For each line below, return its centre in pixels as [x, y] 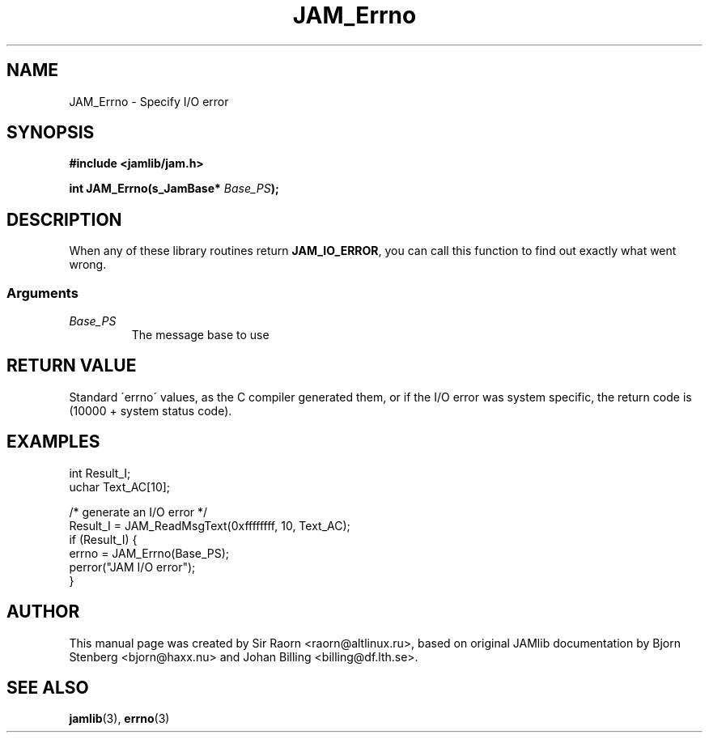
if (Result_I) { [103, 539]
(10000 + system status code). [151, 410]
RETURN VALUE [72, 366]
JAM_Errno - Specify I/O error [149, 101]
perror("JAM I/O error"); [132, 567]
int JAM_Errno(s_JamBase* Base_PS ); [174, 189]
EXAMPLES [53, 442]
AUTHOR [43, 612]
